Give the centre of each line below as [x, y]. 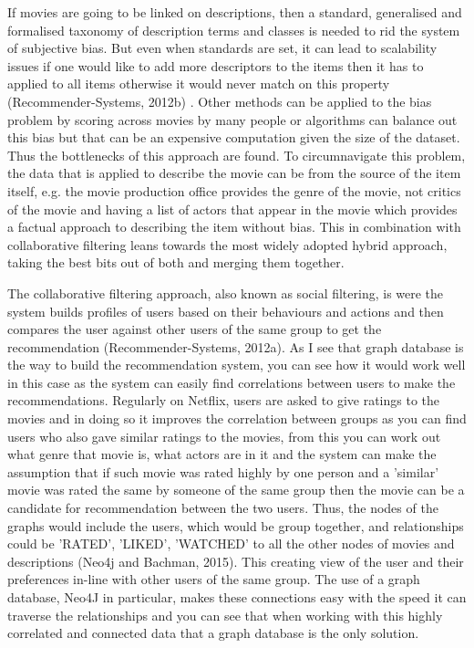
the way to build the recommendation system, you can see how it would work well [237, 365]
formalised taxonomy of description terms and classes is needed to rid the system [234, 30]
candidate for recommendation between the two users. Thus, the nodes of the [223, 508]
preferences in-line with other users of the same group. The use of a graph [214, 579]
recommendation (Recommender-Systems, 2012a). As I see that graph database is [236, 346]
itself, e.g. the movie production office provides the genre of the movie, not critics [234, 190]
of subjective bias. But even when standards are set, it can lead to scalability [222, 48]
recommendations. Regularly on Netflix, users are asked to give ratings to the [224, 400]
